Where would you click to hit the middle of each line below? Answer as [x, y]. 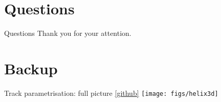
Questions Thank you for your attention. [68, 33]
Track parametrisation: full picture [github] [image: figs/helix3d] [111, 93]
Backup [31, 68]
